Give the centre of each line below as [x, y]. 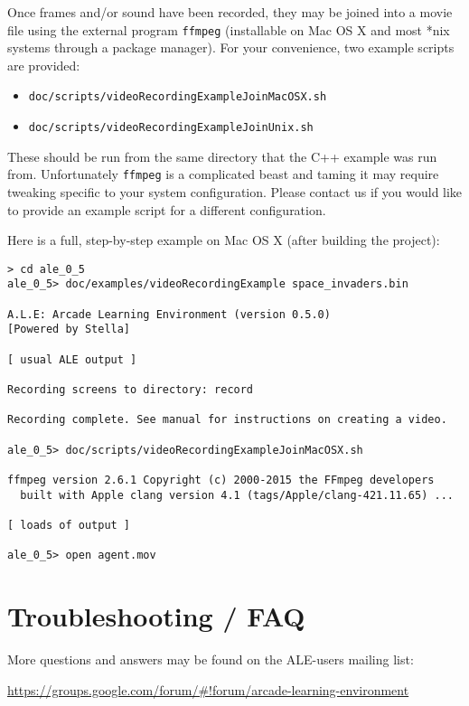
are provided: [44, 65]
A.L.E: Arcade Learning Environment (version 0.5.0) [169, 314]
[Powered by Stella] [69, 329]
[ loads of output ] [69, 525]
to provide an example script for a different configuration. [167, 209]
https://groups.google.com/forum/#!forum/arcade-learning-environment [208, 689]
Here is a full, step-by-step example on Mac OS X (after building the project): [224, 240]
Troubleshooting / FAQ [156, 616]
